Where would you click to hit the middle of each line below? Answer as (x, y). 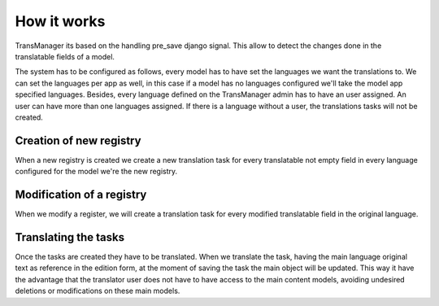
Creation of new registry (78, 140)
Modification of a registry (81, 195)
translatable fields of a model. (65, 56)
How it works (60, 21)
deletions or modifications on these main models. (98, 291)
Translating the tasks (70, 237)
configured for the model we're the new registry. (96, 172)
